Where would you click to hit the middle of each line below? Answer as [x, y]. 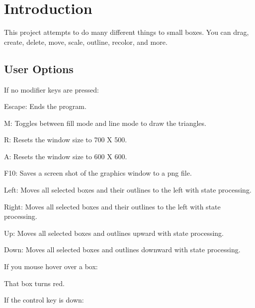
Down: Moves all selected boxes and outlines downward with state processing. [122, 250]
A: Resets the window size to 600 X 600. [66, 156]
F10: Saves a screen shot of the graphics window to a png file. [98, 173]
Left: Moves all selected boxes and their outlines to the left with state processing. [128, 190]
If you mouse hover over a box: [51, 266]
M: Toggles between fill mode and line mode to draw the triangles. [105, 123]
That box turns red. [34, 283]
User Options [39, 68]
